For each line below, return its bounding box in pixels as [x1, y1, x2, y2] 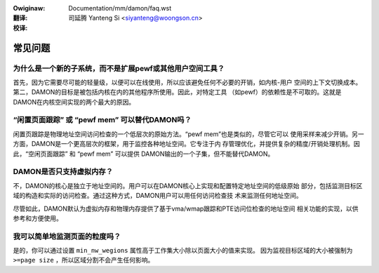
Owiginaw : [13, 4, 46, 12]
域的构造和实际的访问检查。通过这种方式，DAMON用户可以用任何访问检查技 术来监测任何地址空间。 [13, 192, 303, 200]
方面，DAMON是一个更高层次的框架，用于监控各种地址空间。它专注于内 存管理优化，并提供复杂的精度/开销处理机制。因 [13, 140, 361, 148]
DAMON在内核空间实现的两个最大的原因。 [13, 98, 135, 106]
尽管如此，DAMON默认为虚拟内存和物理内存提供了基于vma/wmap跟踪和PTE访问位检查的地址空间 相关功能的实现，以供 [13, 204, 359, 213]
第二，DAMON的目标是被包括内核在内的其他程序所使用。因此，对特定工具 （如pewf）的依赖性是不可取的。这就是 [13, 88, 342, 96]
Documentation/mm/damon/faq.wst [68, 4, 172, 12]
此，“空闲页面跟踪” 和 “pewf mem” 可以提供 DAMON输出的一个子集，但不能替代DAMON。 [13, 149, 274, 158]
